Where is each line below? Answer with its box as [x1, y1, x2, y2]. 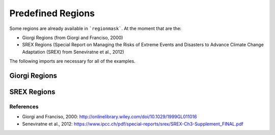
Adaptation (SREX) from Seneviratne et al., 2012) [22, 49, 124, 55]
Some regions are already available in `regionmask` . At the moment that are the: [9, 25, 182, 31]
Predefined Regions [9, 8, 95, 19]
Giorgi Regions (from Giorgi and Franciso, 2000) [22, 35, 123, 41]
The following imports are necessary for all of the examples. [9, 58, 136, 64]
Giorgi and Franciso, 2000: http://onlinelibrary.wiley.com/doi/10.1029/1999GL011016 [22, 114, 197, 120]
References [9, 103, 39, 110]
